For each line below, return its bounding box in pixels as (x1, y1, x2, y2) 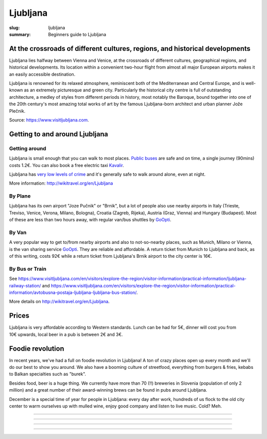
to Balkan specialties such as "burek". (9, 371, 87, 377)
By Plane (9, 193, 31, 200)
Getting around (9, 145, 46, 152)
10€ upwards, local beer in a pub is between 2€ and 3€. (9, 331, 123, 337)
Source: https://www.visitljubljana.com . (9, 117, 89, 123)
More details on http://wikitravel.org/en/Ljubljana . (9, 299, 110, 305)
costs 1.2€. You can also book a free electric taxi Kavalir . (9, 162, 125, 168)
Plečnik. (9, 108, 26, 114)
